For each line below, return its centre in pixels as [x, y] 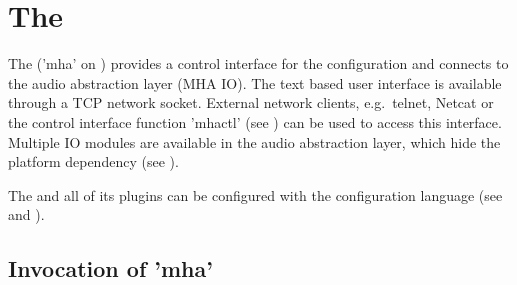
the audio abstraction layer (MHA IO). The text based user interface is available [255, 82]
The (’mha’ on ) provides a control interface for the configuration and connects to [258, 63]
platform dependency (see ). [93, 161]
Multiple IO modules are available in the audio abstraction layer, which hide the [254, 141]
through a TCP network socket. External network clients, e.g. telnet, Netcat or [251, 102]
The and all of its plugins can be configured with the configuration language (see [255, 194]
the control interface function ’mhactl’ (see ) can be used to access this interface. [255, 121]
